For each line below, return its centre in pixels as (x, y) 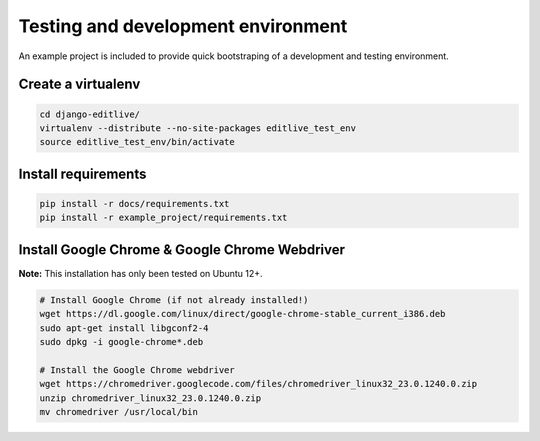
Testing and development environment (183, 26)
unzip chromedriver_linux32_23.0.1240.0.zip (150, 398)
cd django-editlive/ (89, 114)
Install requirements (82, 173)
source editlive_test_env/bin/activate (137, 142)
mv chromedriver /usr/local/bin (119, 411)
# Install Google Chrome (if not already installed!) (174, 299)
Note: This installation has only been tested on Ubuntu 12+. (141, 273)
